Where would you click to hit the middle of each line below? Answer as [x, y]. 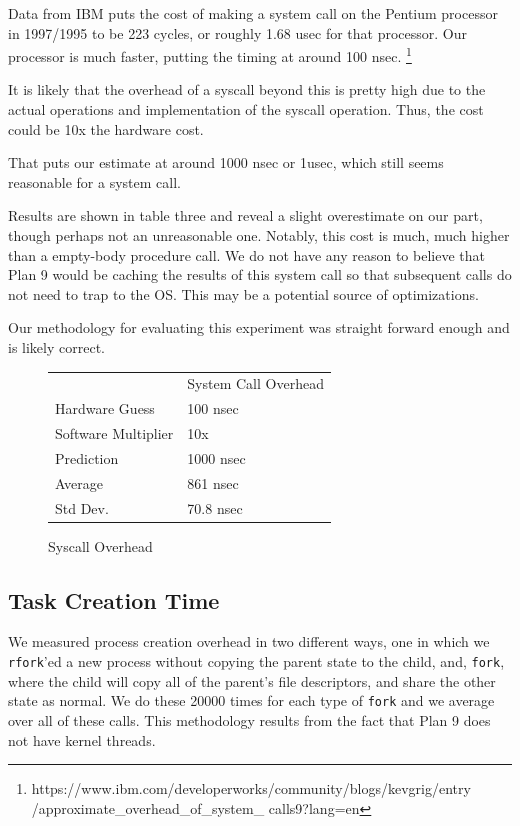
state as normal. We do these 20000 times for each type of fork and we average [251, 700]
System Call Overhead [255, 383]
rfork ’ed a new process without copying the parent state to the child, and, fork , [256, 661]
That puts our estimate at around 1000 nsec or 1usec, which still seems [226, 162]
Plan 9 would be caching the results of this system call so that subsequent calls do [260, 274]
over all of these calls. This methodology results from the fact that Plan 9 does [249, 719]
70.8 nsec [215, 507]
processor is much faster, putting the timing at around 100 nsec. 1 [210, 54]
